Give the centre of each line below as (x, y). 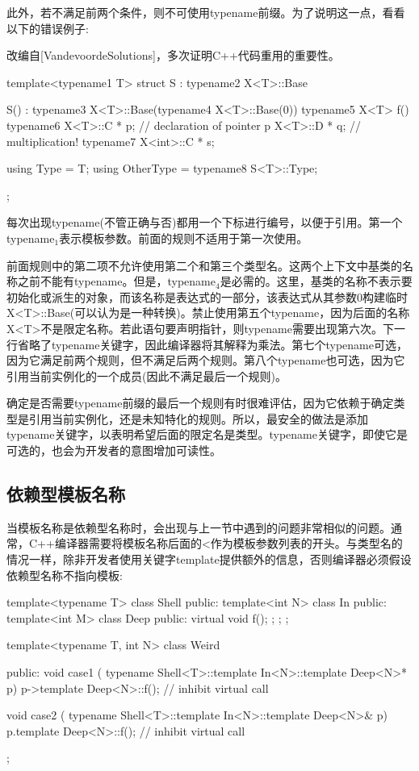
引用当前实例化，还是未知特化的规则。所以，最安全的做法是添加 (198, 418)
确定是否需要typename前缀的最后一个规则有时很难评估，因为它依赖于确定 (200, 403)
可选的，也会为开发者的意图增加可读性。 (114, 450)
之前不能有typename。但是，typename (116, 281)
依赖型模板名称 (66, 494)
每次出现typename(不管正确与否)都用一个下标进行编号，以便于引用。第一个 (205, 222)
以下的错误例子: (48, 28)
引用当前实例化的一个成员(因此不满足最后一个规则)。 (147, 375)
